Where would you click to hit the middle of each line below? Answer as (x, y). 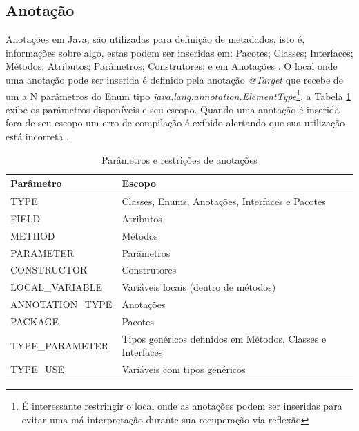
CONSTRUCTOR (49, 270)
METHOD (33, 235)
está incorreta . (37, 136)
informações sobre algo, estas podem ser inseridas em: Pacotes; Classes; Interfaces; (179, 52)
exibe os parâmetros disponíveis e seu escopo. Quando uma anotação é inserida (173, 109)
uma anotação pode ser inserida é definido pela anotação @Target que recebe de (174, 79)
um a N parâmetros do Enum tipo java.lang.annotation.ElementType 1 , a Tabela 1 (178, 95)
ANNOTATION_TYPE (61, 304)
